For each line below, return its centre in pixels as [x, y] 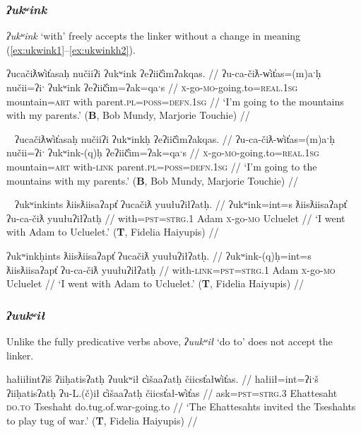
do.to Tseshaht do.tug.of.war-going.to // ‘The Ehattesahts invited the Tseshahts [181, 406]
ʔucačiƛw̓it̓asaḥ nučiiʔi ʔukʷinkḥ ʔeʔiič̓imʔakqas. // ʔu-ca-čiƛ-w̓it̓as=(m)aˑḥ [175, 138]
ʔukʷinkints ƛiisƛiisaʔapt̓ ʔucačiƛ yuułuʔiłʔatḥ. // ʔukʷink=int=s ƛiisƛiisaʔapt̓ [180, 204]
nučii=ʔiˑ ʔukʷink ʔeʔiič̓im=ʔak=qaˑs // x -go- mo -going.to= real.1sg [152, 87]
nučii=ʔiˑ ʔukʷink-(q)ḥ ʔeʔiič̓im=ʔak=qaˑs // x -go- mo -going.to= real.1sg [163, 152]
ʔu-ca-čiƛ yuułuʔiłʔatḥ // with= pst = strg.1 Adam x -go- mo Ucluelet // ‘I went [176, 218]
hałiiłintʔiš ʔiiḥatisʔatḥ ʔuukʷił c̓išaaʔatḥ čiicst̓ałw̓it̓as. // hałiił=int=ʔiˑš [162, 379]
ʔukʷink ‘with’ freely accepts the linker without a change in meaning [154, 36]
